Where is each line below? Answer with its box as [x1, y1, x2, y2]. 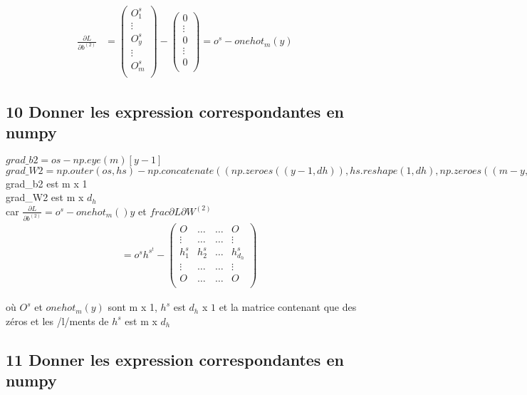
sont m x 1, [108, 299, 157, 314]
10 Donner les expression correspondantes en [6, 100, 344, 122]
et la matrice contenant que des [219, 299, 357, 314]
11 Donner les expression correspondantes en [6, 348, 344, 370]
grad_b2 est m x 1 [6, 175, 88, 190]
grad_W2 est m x [6, 190, 84, 205]
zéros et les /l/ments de [6, 313, 109, 328]
